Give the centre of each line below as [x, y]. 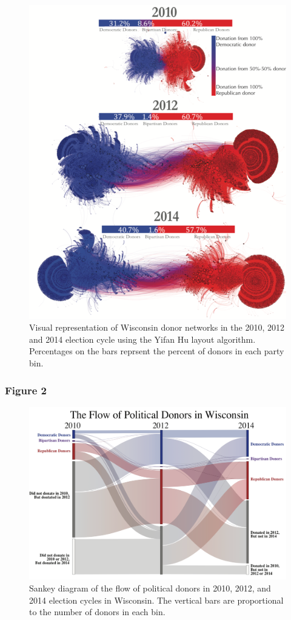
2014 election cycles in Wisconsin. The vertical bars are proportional [156, 600]
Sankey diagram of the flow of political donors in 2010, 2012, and [150, 588]
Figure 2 [26, 390]
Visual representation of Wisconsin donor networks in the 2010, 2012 [157, 327]
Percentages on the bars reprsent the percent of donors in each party [157, 351]
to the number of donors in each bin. [97, 612]
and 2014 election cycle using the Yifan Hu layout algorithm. [142, 339]
